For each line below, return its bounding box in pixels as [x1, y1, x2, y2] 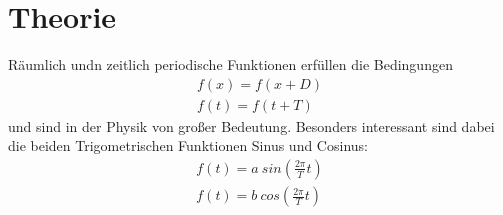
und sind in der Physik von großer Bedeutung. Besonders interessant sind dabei [8, 115, 495, 136]
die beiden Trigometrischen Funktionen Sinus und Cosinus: [8, 135, 368, 156]
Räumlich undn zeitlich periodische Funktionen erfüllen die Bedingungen [8, 54, 453, 75]
